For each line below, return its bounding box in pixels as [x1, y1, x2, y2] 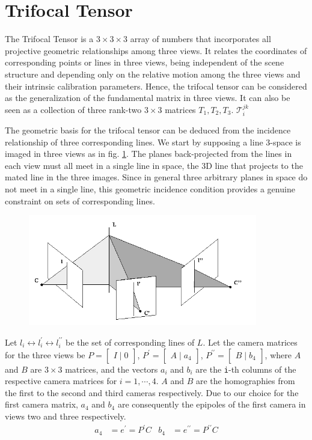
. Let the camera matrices [203, 335, 298, 348]
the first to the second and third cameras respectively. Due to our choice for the [5, 386, 299, 399]
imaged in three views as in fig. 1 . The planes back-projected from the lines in [5, 147, 292, 160]
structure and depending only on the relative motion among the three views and [5, 67, 301, 80]
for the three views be [5, 348, 85, 361]
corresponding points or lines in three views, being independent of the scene [5, 56, 284, 69]
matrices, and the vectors [65, 362, 158, 375]
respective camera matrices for [5, 374, 117, 387]
